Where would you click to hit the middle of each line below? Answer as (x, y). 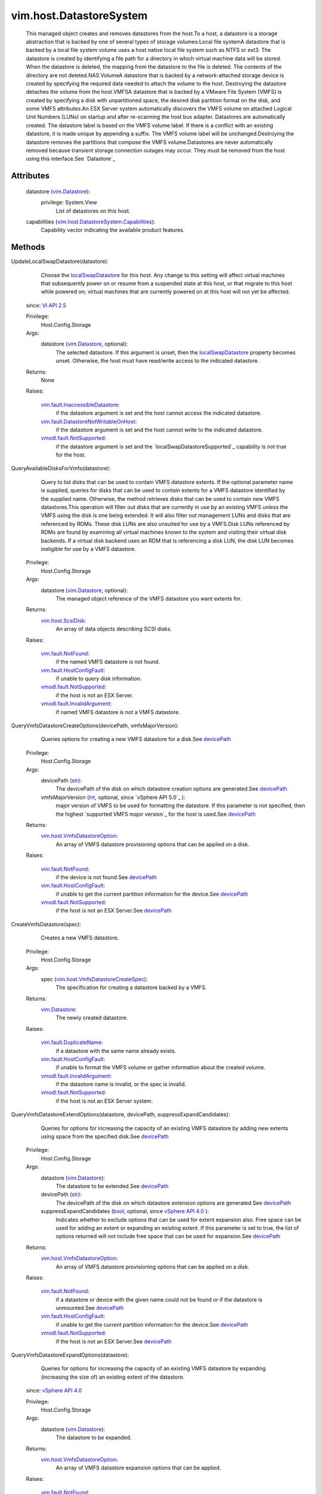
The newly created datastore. (92, 1018)
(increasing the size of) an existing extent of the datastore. (113, 1377)
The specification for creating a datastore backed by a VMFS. (131, 988)
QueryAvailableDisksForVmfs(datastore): (61, 469)
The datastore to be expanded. (94, 1438)
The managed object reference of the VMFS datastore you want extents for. (149, 598)
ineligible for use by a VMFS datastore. (89, 549)
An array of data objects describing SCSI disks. (114, 629)
